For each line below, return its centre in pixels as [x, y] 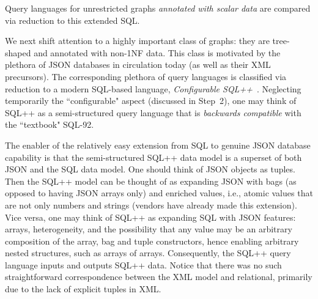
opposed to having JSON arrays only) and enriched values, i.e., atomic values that [159, 193]
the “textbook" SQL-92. [50, 124]
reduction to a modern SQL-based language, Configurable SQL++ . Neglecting [153, 88]
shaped [18, 52]
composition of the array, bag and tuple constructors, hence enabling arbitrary [152, 241]
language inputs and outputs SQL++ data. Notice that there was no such [143, 264]
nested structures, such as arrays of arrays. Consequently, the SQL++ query [148, 253]
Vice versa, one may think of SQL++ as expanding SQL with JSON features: [150, 217]
